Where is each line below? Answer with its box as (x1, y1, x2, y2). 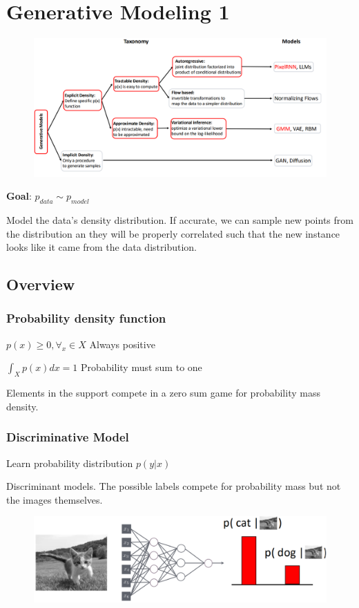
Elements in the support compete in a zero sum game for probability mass (6, 386, 320, 400)
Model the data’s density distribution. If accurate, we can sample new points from (6, 212, 353, 227)
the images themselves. (6, 492, 103, 506)
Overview (6, 274, 75, 295)
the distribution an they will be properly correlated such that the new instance (6, 226, 340, 240)
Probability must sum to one (81, 360, 202, 374)
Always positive (89, 336, 155, 351)
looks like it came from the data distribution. (6, 240, 197, 254)
